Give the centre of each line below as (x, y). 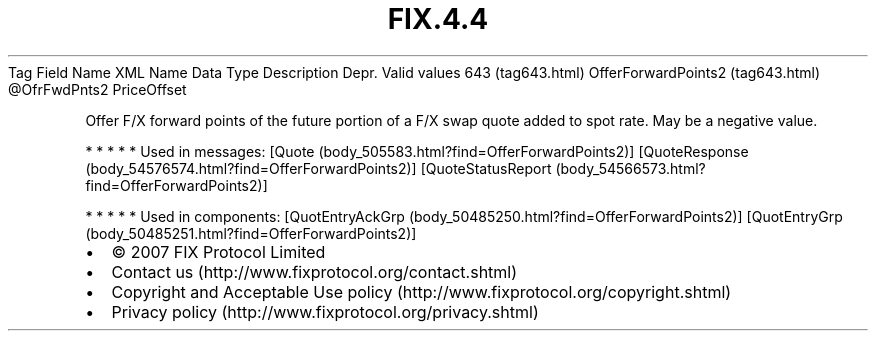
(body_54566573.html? (630, 168)
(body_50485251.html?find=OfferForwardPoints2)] (251, 233)
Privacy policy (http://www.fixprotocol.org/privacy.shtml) (325, 311)
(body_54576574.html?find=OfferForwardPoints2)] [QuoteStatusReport (318, 168)
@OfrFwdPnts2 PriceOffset (97, 89)
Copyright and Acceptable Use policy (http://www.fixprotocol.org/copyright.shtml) (421, 291)
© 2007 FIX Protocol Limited (218, 251)
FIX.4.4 (438, 19)
